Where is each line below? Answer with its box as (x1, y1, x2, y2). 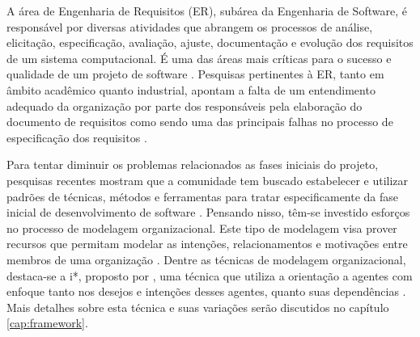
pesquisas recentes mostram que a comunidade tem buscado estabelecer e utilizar (6, 171, 409, 188)
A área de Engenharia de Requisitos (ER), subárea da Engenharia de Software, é (6, 2, 407, 19)
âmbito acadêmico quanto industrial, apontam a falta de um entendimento (6, 81, 375, 98)
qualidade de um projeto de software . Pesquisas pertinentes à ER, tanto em (6, 65, 384, 82)
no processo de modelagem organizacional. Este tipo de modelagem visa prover (6, 219, 397, 236)
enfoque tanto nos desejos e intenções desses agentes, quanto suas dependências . (6, 283, 406, 300)
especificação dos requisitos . (6, 128, 147, 145)
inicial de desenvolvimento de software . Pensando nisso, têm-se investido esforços (6, 204, 410, 221)
